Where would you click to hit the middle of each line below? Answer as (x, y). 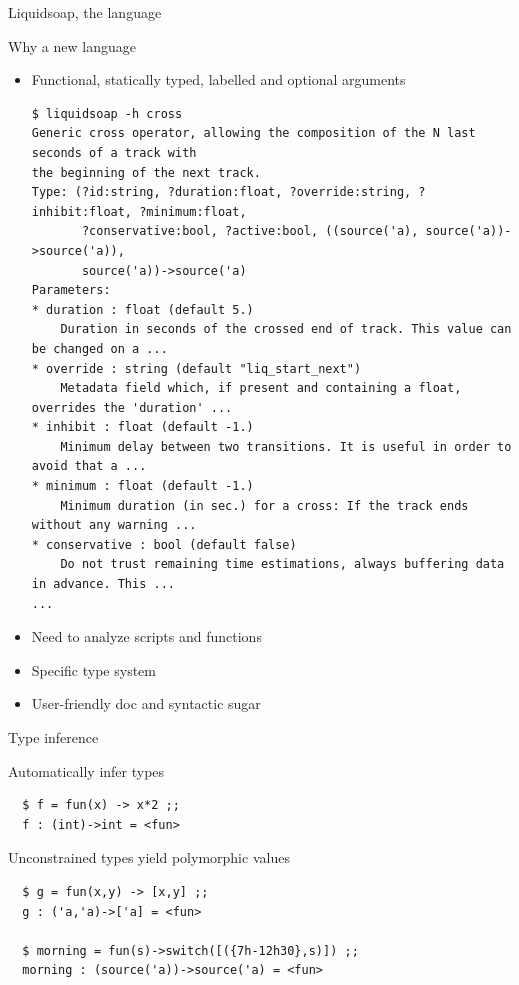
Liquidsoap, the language (85, 12)
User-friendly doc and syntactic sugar (146, 703)
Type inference (53, 737)
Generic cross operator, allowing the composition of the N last (253, 133)
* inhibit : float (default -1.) (142, 427)
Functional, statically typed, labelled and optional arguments (218, 79)
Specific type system (93, 669)
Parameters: (71, 290)
